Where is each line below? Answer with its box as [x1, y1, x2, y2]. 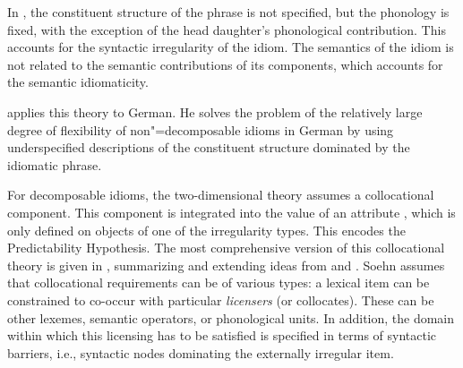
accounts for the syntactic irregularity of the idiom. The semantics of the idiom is [7, 38, 454, 56]
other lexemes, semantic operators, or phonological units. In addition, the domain [7, 308, 455, 327]
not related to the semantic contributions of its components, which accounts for [7, 55, 443, 73]
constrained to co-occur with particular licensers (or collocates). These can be [7, 290, 434, 309]
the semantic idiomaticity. [7, 73, 149, 91]
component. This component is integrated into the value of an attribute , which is [7, 202, 456, 221]
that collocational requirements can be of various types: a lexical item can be [7, 273, 430, 292]
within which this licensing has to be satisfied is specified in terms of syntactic [7, 326, 437, 345]
